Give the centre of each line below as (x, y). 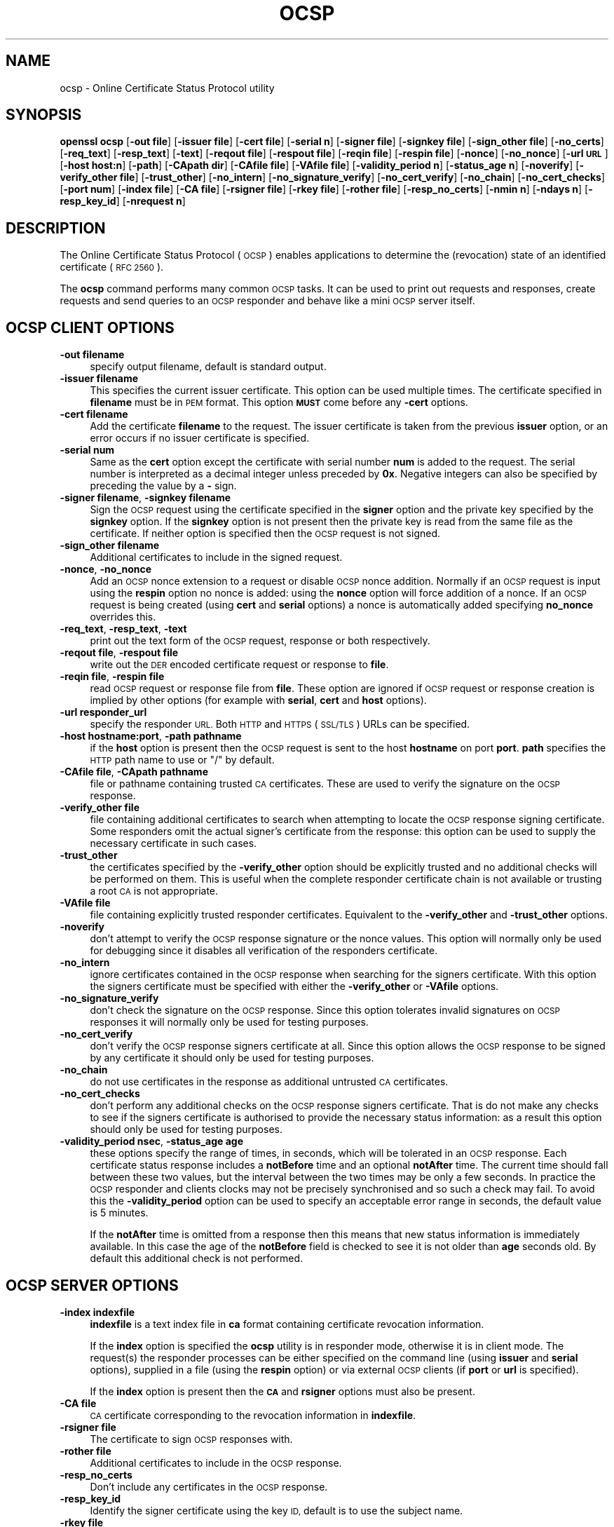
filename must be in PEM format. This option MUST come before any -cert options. (279, 402)
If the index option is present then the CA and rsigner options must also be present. (282, 1391)
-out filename (92, 355)
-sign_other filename (110, 545)
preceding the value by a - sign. (163, 486)
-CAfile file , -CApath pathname (134, 772)
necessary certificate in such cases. (173, 843)
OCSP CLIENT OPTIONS (90, 327)
